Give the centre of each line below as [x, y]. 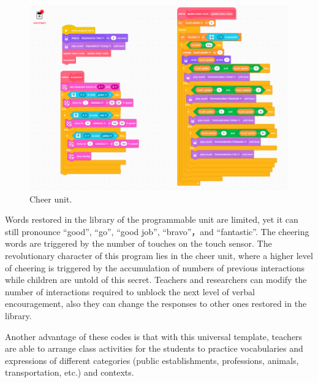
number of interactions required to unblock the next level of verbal [130, 291]
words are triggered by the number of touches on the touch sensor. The [138, 243]
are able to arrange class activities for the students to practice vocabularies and [154, 348]
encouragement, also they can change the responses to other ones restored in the [156, 304]
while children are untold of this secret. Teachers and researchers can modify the [156, 280]
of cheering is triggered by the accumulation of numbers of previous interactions [155, 267]
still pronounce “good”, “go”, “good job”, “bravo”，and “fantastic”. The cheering [157, 231]
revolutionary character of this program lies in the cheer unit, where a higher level [159, 256]
